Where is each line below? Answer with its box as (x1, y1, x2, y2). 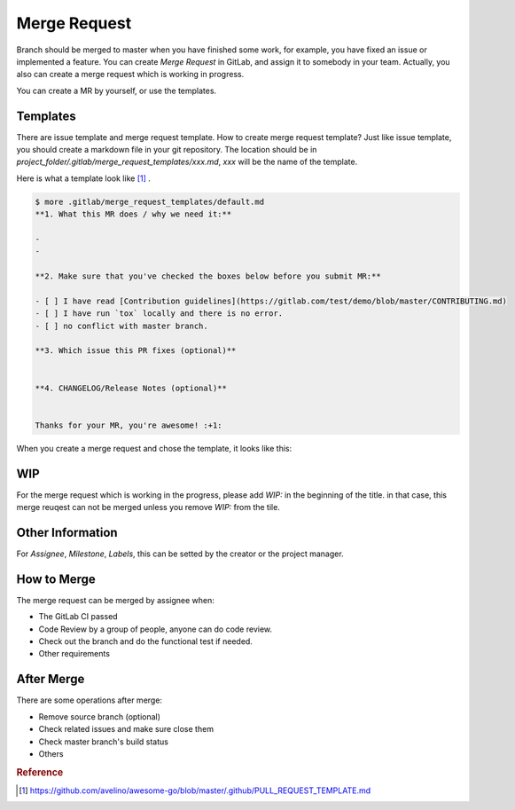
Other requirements (38, 649, 111, 659)
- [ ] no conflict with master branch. (35, 320, 208, 331)
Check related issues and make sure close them (38, 724, 215, 735)
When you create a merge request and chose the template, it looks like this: (16, 443, 293, 453)
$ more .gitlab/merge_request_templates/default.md (35, 196, 265, 207)
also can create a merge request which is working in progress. (16, 69, 245, 80)
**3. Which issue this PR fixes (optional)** (35, 346, 237, 356)
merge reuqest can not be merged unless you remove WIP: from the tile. (16, 502, 281, 513)
